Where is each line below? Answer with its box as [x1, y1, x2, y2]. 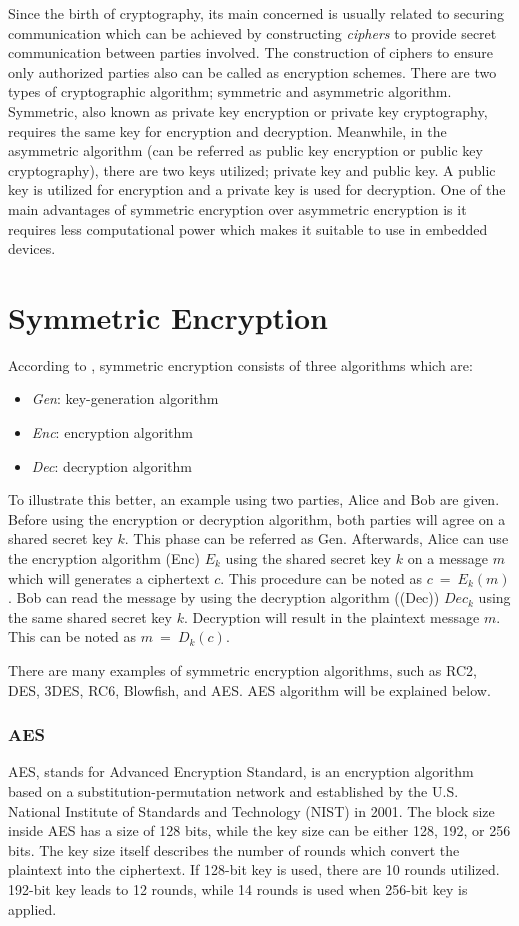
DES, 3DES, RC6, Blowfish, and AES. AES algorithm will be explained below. [8, 679, 491, 700]
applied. [8, 898, 57, 919]
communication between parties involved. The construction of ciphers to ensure [8, 42, 493, 63]
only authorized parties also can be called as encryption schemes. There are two [8, 61, 497, 82]
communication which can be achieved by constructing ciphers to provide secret [8, 22, 497, 43]
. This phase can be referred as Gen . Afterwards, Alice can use [124, 528, 509, 549]
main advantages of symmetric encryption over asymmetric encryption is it [8, 198, 467, 219]
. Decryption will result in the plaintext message [183, 606, 480, 627]
